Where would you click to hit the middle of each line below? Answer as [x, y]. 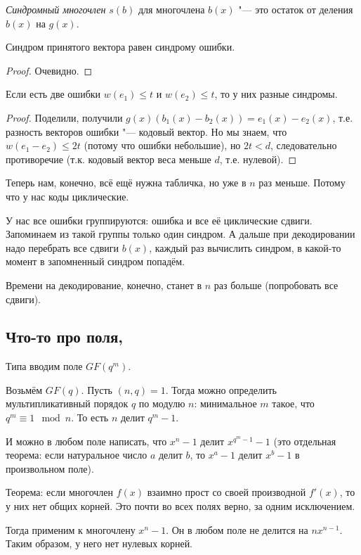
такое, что [293, 403]
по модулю [162, 403]
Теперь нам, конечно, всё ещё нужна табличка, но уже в [126, 183]
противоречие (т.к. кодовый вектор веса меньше [109, 159]
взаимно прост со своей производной [227, 492]
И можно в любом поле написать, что [86, 441]
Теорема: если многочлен [60, 492]
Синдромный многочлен [56, 9]
